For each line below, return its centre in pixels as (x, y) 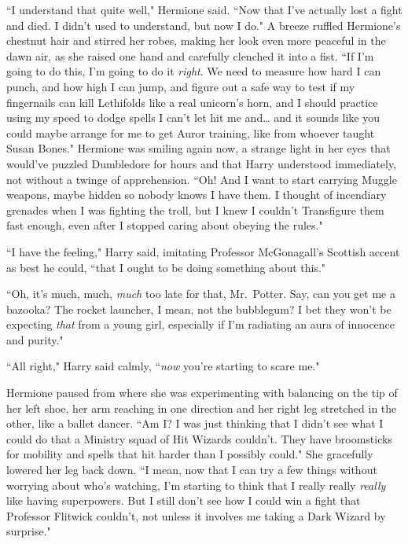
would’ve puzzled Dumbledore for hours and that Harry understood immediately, (202, 163)
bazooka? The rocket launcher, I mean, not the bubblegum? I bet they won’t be (199, 309)
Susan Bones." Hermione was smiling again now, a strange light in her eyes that (198, 148)
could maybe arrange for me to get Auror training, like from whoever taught (191, 132)
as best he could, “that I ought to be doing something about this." (166, 267)
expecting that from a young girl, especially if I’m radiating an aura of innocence (201, 324)
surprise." (29, 531)
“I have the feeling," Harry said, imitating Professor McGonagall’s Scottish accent (203, 251)
